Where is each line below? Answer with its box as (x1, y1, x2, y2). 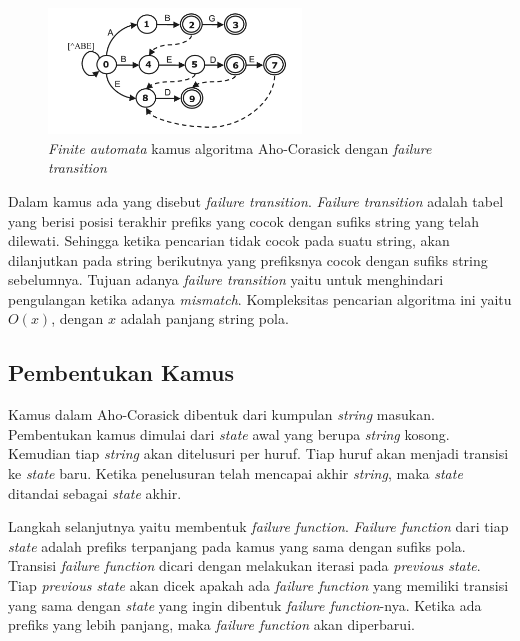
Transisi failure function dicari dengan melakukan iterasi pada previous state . (8, 555, 481, 576)
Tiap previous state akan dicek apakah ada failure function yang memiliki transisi (8, 575, 509, 596)
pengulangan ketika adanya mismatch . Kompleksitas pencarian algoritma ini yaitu (8, 288, 512, 309)
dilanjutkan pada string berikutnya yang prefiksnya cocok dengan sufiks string (8, 249, 488, 270)
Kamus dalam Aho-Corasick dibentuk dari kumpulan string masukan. (8, 404, 435, 425)
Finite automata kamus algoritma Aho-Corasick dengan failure (48, 137, 432, 158)
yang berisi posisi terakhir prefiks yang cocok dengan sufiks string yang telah (8, 210, 479, 231)
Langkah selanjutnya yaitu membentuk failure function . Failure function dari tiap (8, 516, 509, 537)
